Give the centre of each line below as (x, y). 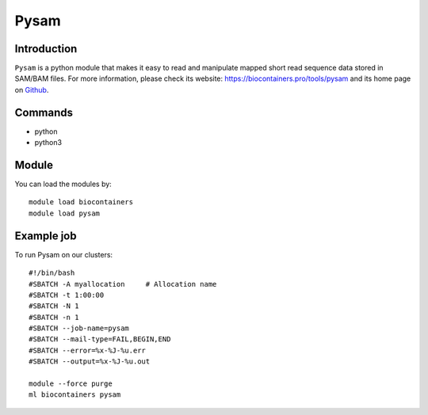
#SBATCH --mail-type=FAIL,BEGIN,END (100, 339)
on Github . (32, 89)
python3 (48, 143)
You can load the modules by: (63, 184)
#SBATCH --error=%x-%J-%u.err (88, 350)
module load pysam (65, 213)
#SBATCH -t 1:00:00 (67, 295)
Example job (46, 236)
